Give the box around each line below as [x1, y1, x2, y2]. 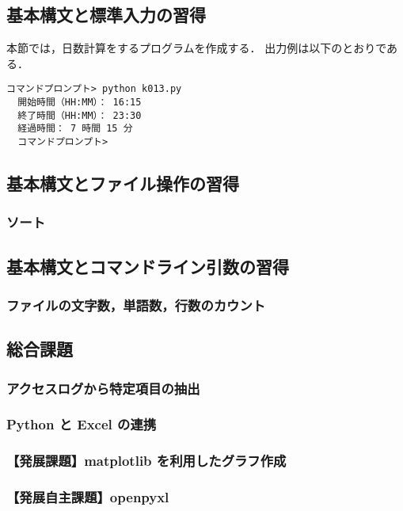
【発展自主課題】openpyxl [6, 487, 169, 507]
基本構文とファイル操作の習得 [6, 171, 239, 196]
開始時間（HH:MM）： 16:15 [17, 97, 142, 109]
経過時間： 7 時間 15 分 [17, 123, 133, 135]
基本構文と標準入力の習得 [6, 2, 206, 27]
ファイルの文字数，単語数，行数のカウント [6, 296, 266, 315]
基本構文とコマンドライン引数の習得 [6, 254, 289, 278]
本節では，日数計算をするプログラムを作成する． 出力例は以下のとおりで [6, 40, 387, 56]
